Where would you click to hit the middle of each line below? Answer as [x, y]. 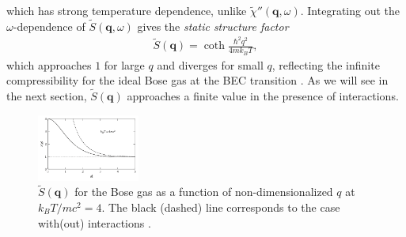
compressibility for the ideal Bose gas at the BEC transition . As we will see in [197, 80]
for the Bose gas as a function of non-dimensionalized [204, 192]
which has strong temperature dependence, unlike [127, 10]
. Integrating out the [350, 10]
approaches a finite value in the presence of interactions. [263, 95]
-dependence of [49, 26]
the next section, [47, 95]
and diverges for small [210, 64]
